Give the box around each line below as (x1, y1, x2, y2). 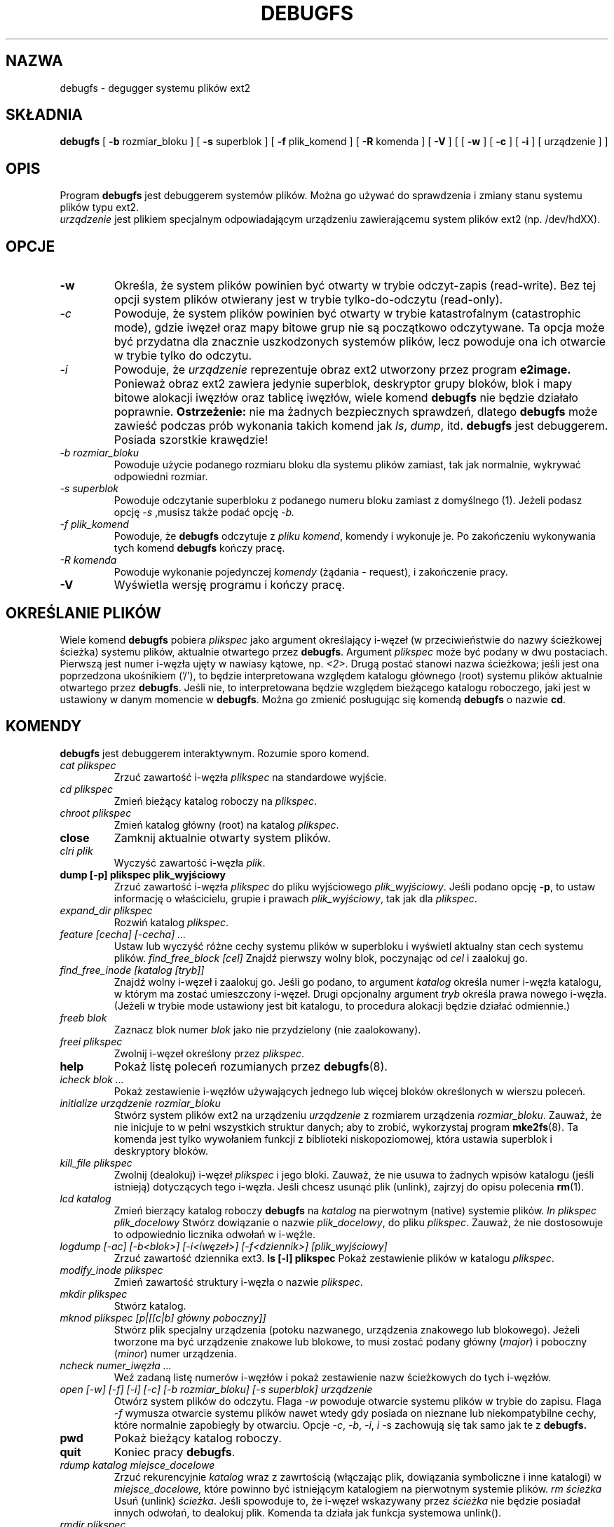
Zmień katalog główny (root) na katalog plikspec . (114, 818, 339, 831)
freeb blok (60, 1011, 107, 1024)
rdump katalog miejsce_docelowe (60, 1458, 215, 1471)
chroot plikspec (60, 806, 132, 819)
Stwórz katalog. (114, 1299, 186, 1312)
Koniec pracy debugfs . (114, 1444, 236, 1459)
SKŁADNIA (6, 106, 83, 124)
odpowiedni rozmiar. (114, 470, 208, 483)
